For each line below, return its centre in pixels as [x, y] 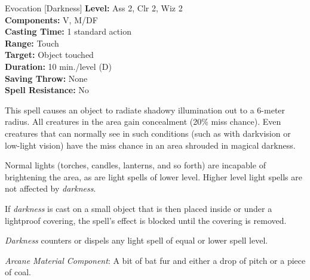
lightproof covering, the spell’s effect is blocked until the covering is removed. [146, 220]
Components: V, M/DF [51, 19]
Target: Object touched [49, 55]
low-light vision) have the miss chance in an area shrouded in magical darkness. [150, 145]
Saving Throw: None [46, 78]
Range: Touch [32, 43]
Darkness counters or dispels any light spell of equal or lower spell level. [136, 240]
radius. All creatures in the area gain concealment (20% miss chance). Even [143, 121]
